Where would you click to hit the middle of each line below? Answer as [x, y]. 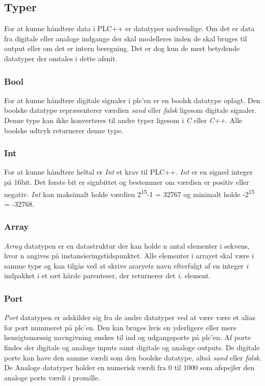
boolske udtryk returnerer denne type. [64, 130]
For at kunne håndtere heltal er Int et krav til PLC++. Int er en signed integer [128, 172]
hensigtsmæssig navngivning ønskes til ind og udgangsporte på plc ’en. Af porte [128, 337]
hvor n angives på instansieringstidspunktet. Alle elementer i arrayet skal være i [129, 256]
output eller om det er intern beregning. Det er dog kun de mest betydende [122, 48]
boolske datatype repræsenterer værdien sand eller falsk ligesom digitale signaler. [130, 110]
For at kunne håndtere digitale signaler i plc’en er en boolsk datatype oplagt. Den [132, 100]
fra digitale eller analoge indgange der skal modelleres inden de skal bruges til [126, 38]
